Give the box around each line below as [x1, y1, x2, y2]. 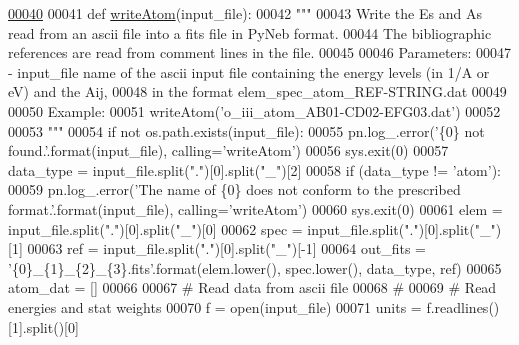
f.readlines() [426, 296, 500, 317]
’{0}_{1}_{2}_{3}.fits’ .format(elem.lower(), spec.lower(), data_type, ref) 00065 [8, 257, 502, 278]
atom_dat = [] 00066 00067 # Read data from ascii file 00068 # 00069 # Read [8, 277, 497, 298]
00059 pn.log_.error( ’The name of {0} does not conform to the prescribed [8, 179, 461, 200]
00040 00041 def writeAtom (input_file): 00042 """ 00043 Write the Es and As [8, 3, 482, 23]
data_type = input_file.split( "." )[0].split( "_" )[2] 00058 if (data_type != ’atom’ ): [8, 159, 501, 180]
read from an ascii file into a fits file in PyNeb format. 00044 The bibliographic [8, 22, 492, 43]
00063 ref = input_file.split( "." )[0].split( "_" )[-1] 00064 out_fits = [27, 238, 426, 259]
